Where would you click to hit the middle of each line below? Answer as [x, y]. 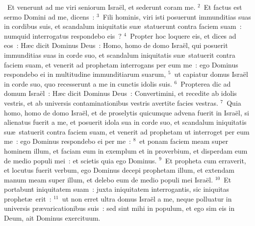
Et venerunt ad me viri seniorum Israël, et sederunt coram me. [101, 7]
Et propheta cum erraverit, [205, 160]
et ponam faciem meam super [184, 141]
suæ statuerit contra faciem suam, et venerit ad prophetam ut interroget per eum [127, 131]
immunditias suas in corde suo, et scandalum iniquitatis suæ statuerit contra [120, 55]
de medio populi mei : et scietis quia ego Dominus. [80, 160]
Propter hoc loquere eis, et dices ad [183, 35]
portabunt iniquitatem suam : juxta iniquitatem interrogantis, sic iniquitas [117, 189]
